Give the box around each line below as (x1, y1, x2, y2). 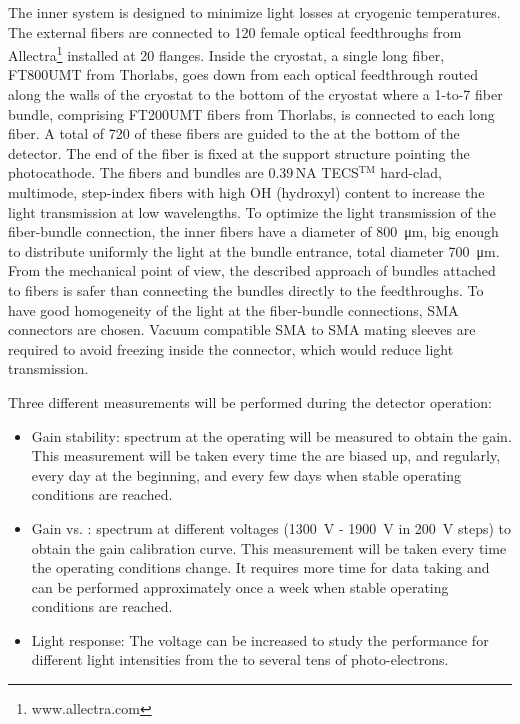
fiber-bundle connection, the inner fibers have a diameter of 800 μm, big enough (8, 221, 499, 242)
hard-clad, (380, 162, 442, 183)
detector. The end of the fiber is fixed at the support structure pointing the (8, 142, 470, 163)
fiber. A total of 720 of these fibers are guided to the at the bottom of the (8, 123, 460, 144)
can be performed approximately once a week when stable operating (31, 576, 449, 597)
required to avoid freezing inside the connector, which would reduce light (8, 338, 454, 359)
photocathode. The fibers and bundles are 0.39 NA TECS (8, 162, 359, 183)
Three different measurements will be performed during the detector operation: (8, 391, 492, 412)
